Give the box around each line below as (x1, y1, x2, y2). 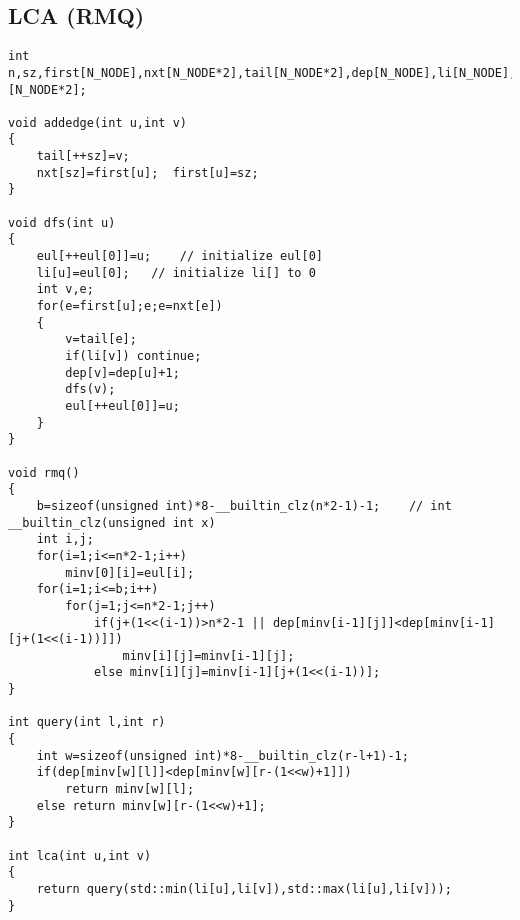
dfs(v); (65, 382, 116, 397)
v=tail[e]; (65, 332, 137, 347)
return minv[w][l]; (65, 782, 195, 797)
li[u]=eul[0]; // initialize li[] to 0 (36, 265, 316, 280)
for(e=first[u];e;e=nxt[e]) (36, 299, 223, 314)
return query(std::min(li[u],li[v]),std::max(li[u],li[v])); (36, 882, 452, 897)
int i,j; (36, 532, 94, 547)
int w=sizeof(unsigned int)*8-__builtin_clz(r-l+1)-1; (36, 748, 409, 763)
